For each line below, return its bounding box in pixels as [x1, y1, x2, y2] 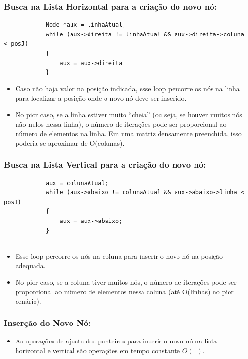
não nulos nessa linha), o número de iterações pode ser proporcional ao [15, 119, 227, 129]
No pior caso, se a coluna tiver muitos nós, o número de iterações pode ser [15, 276, 237, 287]
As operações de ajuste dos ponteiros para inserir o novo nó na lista [15, 335, 217, 345]
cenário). [15, 296, 41, 306]
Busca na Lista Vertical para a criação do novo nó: [4, 158, 206, 171]
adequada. [15, 260, 46, 271]
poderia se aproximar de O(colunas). [15, 137, 124, 148]
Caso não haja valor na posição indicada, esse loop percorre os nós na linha [15, 83, 240, 93]
